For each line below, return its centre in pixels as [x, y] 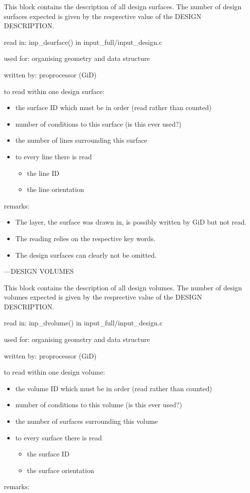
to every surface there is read [59, 437]
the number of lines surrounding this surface [81, 140]
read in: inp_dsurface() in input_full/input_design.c [83, 42]
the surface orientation [61, 470]
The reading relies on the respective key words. [85, 238]
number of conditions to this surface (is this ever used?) [98, 123]
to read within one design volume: [54, 372]
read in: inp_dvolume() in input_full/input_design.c [83, 323]
